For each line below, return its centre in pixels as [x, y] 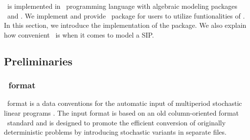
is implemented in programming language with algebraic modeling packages [122, 6]
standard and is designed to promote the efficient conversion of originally [116, 122]
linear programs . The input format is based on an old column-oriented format [122, 112]
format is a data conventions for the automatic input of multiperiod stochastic [125, 103]
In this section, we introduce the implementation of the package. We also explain [125, 25]
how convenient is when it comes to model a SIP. [79, 34]
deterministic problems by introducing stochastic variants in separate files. [115, 132]
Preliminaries [38, 61]
